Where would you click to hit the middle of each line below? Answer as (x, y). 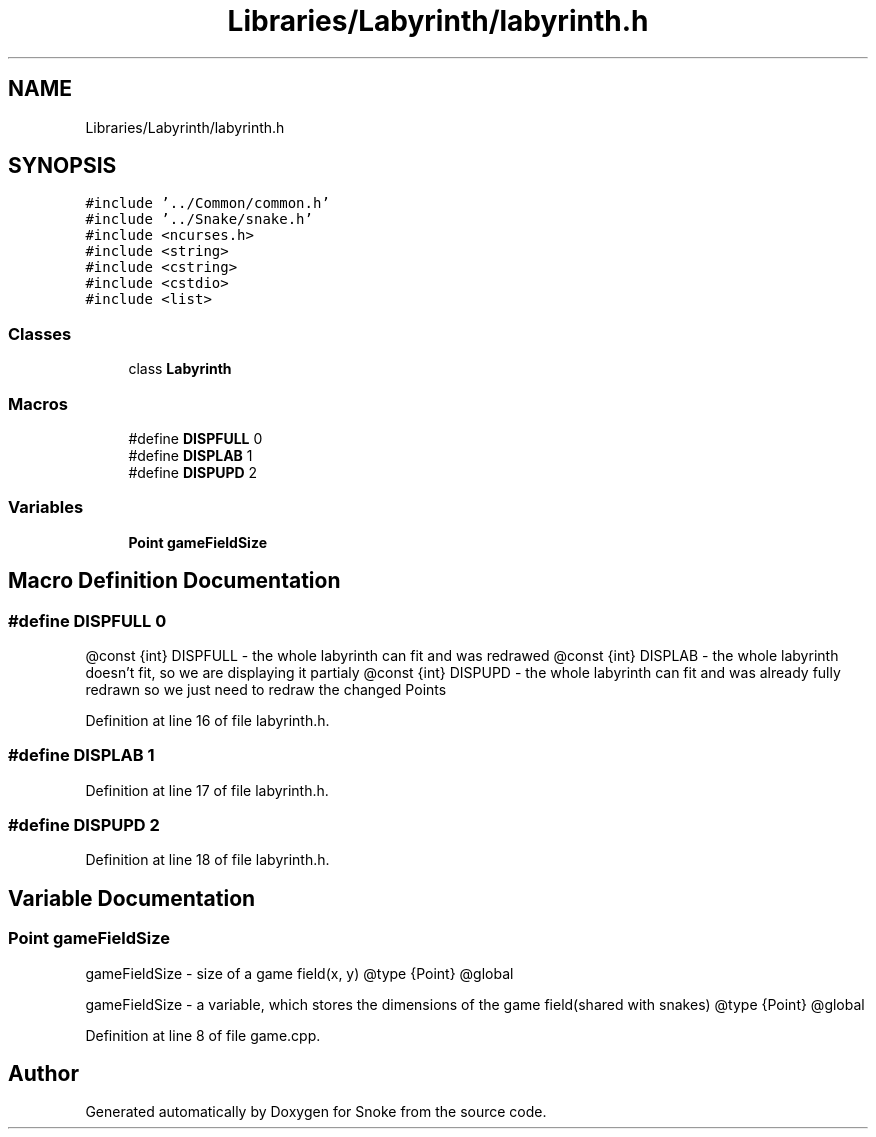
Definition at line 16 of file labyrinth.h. (207, 720)
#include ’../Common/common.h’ (207, 203)
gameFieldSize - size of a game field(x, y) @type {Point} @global (299, 973)
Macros (38, 403)
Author (43, 1074)
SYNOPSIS (62, 166)
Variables (46, 507)
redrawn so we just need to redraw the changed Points (266, 689)
